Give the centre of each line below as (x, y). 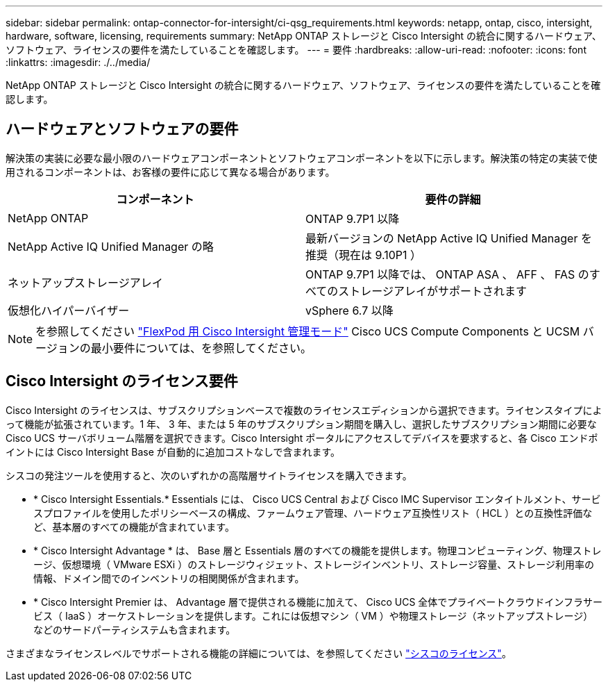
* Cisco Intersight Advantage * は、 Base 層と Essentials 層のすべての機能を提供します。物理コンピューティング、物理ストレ (318, 550)
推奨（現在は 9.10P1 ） (364, 255)
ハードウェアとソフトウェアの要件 (122, 129)
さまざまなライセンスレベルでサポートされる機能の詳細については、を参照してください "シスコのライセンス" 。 (259, 653)
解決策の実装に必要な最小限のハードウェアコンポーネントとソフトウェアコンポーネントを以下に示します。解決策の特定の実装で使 (302, 158)
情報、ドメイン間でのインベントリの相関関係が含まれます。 (169, 578)
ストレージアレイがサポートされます (433, 291)
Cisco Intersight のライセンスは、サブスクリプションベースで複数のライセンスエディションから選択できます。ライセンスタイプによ (304, 410)
